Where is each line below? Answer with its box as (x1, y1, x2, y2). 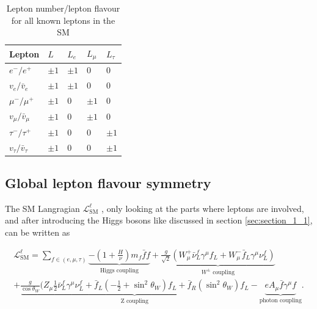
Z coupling (120, 297, 148, 304)
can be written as (5, 226, 70, 239)
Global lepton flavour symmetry (5, 173, 211, 192)
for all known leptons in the (11, 13, 115, 26)
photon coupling (259, 297, 302, 304)
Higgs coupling (100, 267, 139, 274)
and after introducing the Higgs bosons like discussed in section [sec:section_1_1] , (5, 214, 313, 227)
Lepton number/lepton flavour (6, 2, 120, 14)
